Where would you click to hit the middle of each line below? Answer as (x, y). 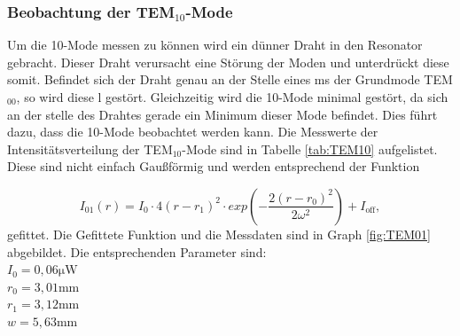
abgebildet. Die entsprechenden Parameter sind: (137, 251)
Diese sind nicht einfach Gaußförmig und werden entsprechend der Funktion (214, 166)
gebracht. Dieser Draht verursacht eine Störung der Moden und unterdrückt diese (228, 62)
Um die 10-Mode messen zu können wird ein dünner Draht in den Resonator (215, 45)
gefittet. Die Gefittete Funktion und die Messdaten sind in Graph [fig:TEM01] (219, 234)
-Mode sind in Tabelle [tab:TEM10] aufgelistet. (310, 148)
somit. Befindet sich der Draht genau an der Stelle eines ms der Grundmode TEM (230, 79)
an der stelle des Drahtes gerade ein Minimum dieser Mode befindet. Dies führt (222, 114)
